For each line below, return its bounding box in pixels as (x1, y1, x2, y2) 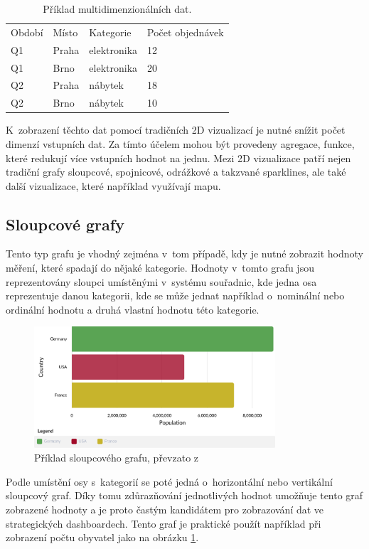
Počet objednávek (147, 24, 224, 39)
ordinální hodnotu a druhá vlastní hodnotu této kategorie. (6, 302, 260, 316)
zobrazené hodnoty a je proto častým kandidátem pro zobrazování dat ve (6, 502, 324, 517)
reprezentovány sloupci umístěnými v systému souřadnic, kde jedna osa (6, 274, 317, 289)
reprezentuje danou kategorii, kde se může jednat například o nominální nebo (6, 288, 345, 303)
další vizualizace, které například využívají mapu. (6, 178, 221, 193)
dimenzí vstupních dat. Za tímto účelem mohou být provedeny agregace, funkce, (6, 136, 355, 151)
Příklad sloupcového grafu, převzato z (34, 450, 199, 465)
